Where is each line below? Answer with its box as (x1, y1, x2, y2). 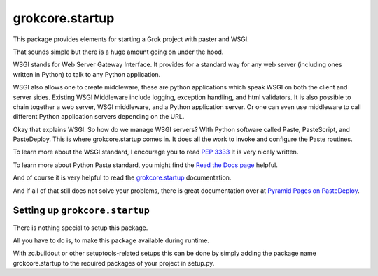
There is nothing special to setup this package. (13, 224, 148, 232)
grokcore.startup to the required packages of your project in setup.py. (13, 259, 215, 267)
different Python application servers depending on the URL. (13, 112, 185, 121)
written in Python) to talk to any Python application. (13, 70, 161, 78)
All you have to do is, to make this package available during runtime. (13, 236, 210, 245)
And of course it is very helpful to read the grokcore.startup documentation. (13, 173, 232, 182)
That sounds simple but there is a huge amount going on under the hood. (13, 48, 224, 56)
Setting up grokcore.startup (13, 205, 150, 217)
